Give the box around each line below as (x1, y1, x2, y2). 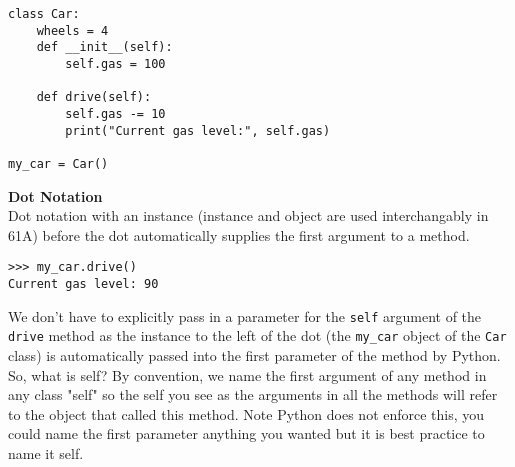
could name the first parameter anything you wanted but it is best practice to (8, 423, 485, 444)
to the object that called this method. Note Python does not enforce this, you (8, 403, 485, 424)
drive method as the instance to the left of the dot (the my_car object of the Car (8, 325, 507, 346)
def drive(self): (36, 90, 152, 105)
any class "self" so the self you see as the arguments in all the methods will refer (8, 384, 498, 405)
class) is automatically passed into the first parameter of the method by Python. (8, 344, 501, 365)
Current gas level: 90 (8, 277, 159, 291)
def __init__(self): (36, 40, 173, 55)
